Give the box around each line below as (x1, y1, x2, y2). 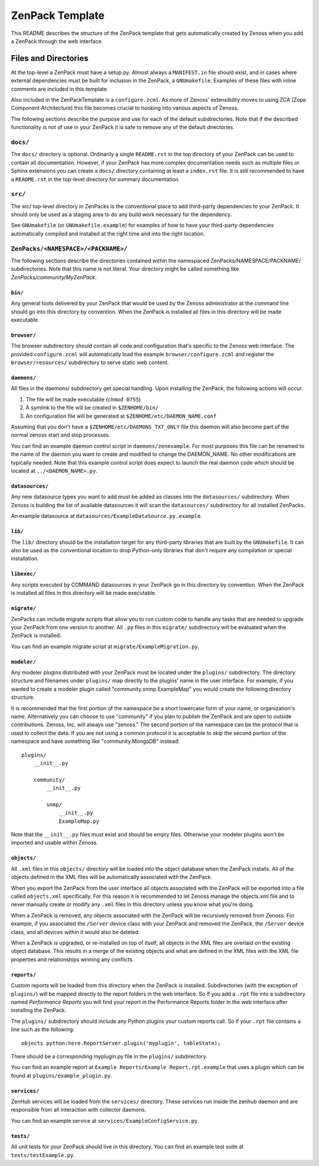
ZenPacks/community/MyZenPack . (11, 273, 97, 281)
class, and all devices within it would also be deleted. (11, 928, 140, 935)
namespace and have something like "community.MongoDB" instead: (11, 737, 180, 745)
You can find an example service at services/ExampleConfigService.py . (11, 1117, 199, 1124)
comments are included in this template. (11, 85, 109, 92)
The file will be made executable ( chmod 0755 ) (25, 395, 141, 402)
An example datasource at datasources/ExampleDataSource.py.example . (11, 513, 203, 520)
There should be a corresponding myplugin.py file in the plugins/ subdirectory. (11, 1052, 208, 1059)
